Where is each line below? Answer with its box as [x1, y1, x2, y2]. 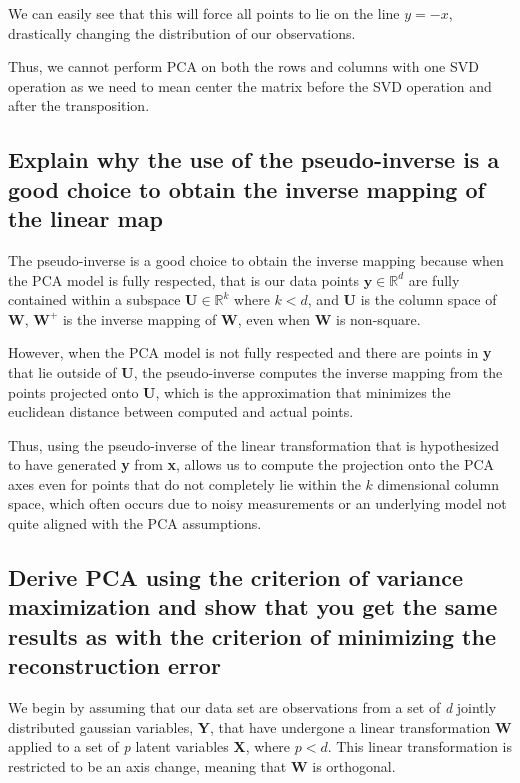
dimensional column [377, 473, 499, 494]
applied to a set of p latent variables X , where [8, 736, 291, 757]
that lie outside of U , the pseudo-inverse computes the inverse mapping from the [8, 361, 503, 382]
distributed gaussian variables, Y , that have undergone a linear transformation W [8, 716, 512, 737]
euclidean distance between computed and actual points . [8, 401, 354, 422]
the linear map [8, 203, 163, 234]
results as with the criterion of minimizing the [8, 620, 496, 651]
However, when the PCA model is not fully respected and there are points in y [8, 342, 492, 363]
